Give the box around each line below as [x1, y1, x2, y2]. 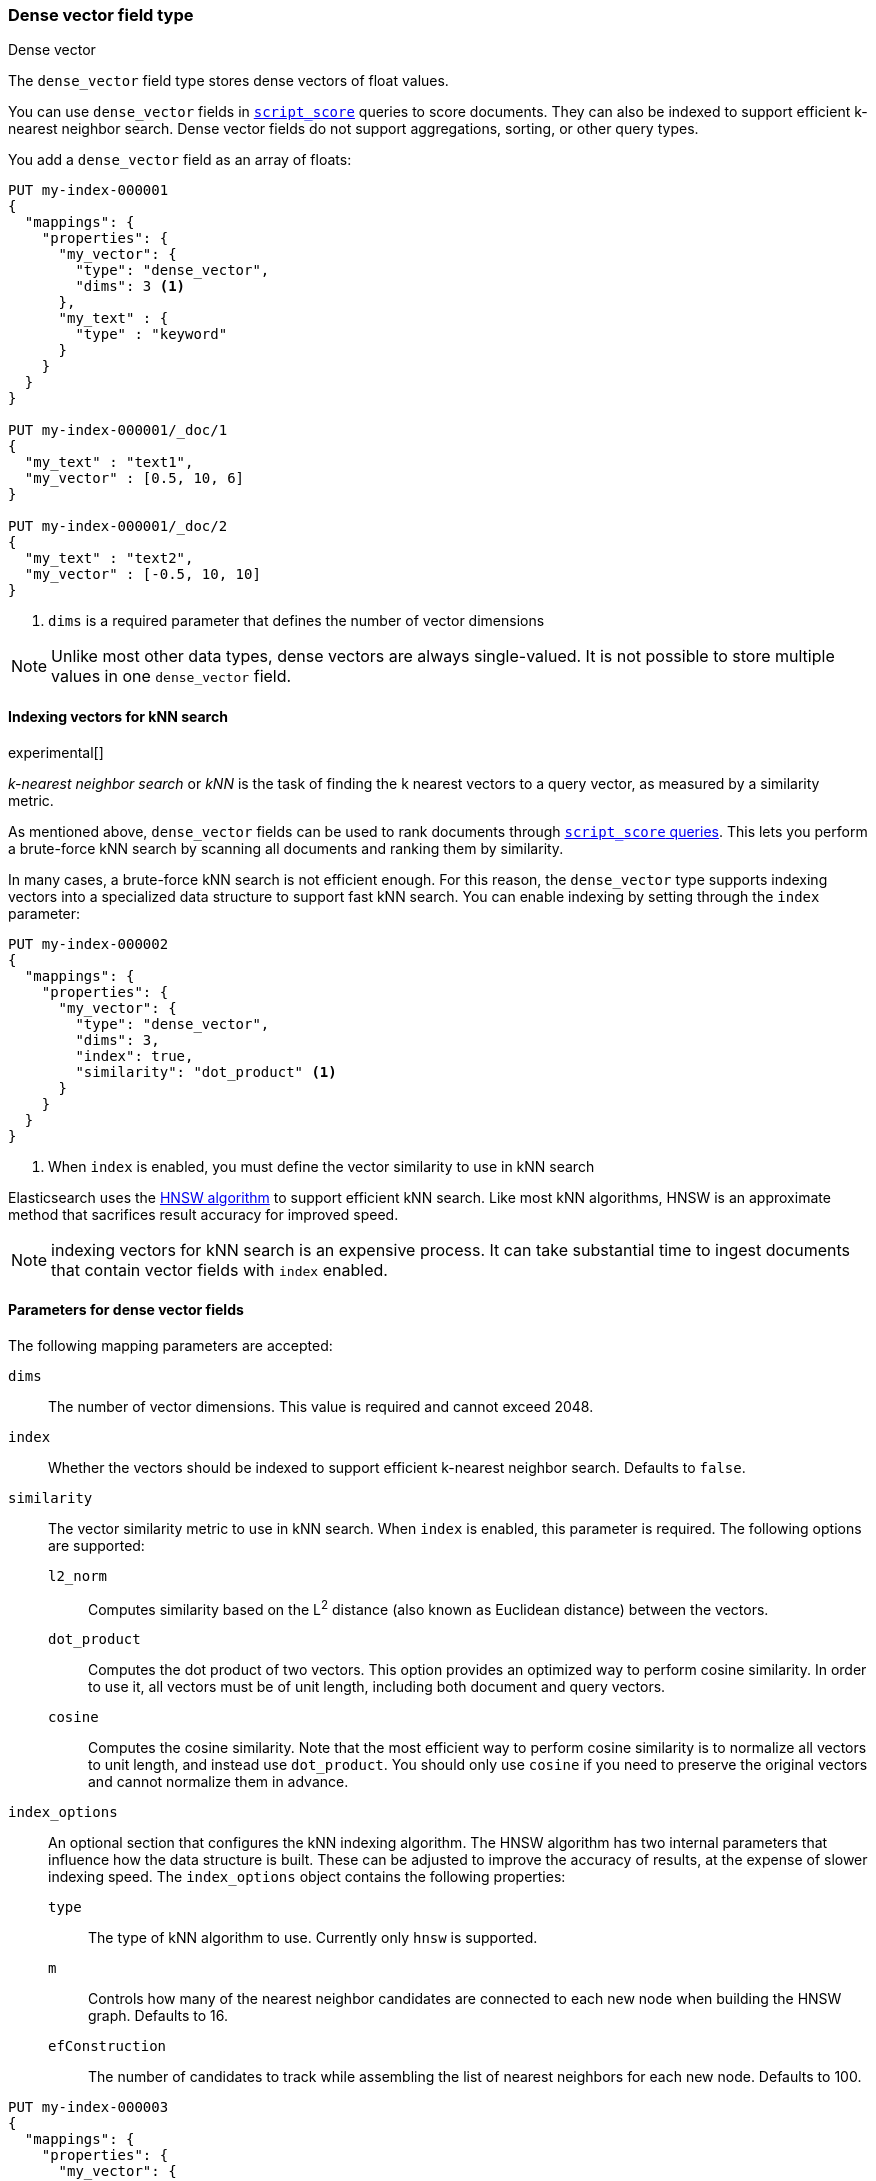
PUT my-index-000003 [8, 2099, 169, 2116]
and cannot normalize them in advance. [88, 1773, 349, 1791]
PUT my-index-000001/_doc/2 [8, 518, 228, 535]
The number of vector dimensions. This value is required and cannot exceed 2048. [48, 1397, 594, 1415]
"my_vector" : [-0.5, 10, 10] [24, 566, 261, 583]
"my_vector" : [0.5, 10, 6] [24, 470, 245, 487]
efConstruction [48, 2038, 167, 2055]
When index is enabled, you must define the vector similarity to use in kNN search [48, 1157, 595, 1175]
